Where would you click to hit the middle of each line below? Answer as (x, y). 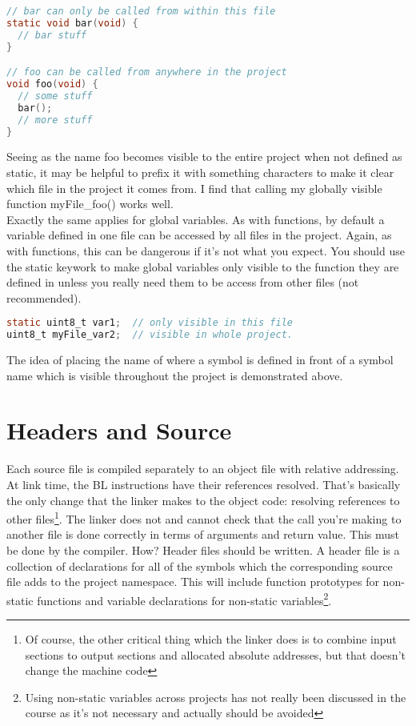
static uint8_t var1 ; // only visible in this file (150, 323)
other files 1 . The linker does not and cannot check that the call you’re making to (204, 517)
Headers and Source (119, 430)
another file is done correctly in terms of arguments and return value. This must (203, 534)
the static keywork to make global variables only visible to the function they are (203, 266)
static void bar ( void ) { (72, 23)
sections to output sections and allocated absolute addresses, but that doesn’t (215, 654)
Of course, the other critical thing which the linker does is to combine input (211, 639)
